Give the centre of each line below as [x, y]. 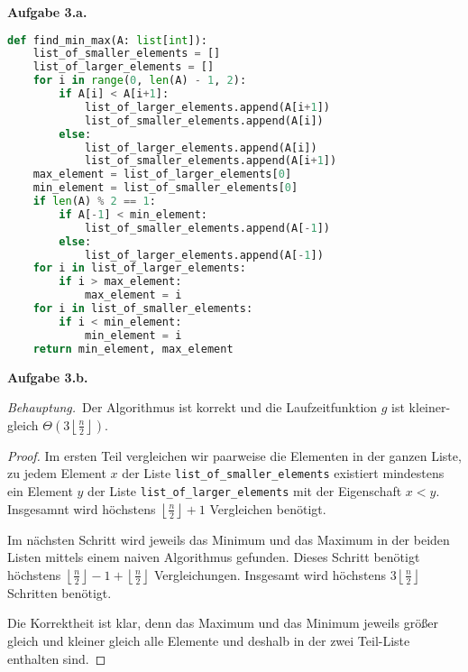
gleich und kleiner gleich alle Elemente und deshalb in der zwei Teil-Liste [209, 641]
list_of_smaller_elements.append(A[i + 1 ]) [211, 161]
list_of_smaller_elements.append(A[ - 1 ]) [207, 228]
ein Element [40, 491]
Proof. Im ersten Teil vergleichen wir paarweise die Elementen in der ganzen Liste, [234, 455]
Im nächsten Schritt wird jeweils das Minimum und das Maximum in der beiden [229, 539]
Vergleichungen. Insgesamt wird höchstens [270, 574]
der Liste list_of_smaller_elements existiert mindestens [283, 473]
